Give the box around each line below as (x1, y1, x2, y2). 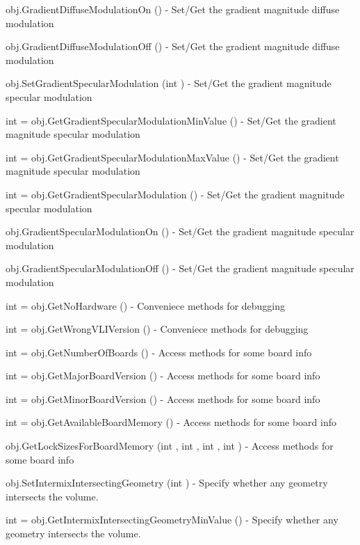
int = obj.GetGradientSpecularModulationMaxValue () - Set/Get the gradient (6, 150, 339, 164)
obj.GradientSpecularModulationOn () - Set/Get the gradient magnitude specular (6, 224, 354, 239)
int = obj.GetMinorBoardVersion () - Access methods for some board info (6, 391, 320, 406)
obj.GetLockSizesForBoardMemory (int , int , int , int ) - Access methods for (6, 439, 334, 453)
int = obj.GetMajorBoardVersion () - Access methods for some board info (6, 368, 320, 383)
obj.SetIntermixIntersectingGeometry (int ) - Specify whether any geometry (6, 475, 328, 490)
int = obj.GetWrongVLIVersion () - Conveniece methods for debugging (6, 322, 309, 336)
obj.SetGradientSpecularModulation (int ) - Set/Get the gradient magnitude (6, 76, 332, 90)
